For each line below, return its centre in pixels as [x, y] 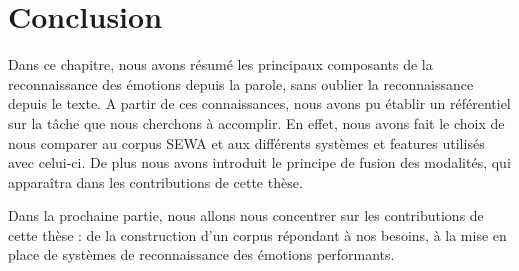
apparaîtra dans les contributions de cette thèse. [155, 181]
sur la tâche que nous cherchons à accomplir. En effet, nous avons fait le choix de [256, 122]
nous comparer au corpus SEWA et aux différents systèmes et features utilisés [246, 142]
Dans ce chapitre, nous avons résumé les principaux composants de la [220, 64]
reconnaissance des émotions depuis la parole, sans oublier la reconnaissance [241, 83]
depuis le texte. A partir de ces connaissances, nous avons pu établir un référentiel [259, 103]
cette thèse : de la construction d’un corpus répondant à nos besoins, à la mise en [257, 234]
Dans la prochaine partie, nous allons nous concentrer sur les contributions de [246, 215]
